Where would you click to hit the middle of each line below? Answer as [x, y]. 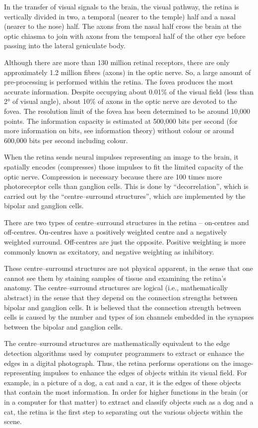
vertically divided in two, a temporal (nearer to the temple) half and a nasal [120, 16]
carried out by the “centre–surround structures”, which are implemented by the [125, 196]
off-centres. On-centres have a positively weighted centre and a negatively [116, 232]
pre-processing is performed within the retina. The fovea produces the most [119, 82]
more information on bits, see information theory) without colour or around [119, 130]
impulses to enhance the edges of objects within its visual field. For [145, 373]
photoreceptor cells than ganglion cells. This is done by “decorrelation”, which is [126, 186]
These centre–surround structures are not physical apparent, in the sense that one [129, 268]
